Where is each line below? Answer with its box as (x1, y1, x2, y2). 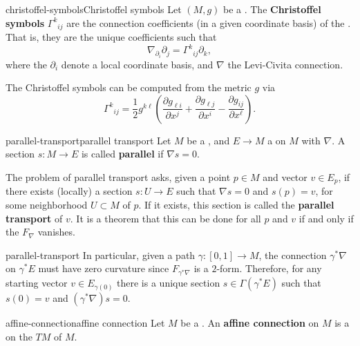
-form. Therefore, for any (216, 261, 322, 276)
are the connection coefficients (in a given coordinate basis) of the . (66, 15, 351, 30)
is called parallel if (81, 146, 164, 161)
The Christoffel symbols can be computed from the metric (6, 80, 252, 95)
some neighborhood (6, 198, 88, 211)
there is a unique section (117, 276, 220, 290)
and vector (263, 169, 307, 184)
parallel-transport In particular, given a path (6, 247, 196, 262)
